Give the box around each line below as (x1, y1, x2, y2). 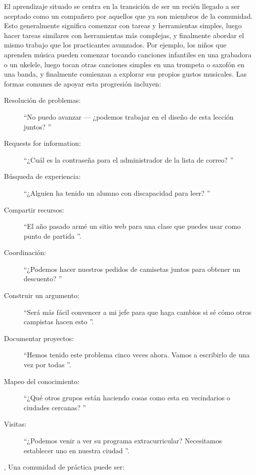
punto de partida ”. (24, 230, 82, 241)
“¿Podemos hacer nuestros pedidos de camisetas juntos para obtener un (24, 263, 240, 274)
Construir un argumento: (4, 290, 80, 301)
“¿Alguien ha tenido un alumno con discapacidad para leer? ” (24, 187, 211, 198)
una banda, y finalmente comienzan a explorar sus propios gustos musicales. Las (4, 69, 247, 79)
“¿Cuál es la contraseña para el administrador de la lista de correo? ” (24, 154, 234, 165)
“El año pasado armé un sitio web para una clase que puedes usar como (24, 221, 241, 231)
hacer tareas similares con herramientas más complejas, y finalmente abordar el (4, 30, 244, 40)
